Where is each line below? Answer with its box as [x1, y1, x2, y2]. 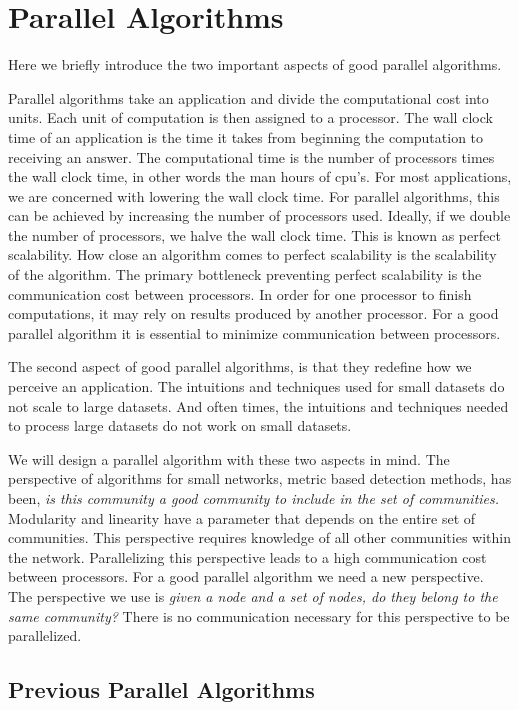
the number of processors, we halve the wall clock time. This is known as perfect [8, 224, 501, 245]
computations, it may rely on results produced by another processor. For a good [8, 303, 499, 324]
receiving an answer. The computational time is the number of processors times [8, 146, 495, 167]
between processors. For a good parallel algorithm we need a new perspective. [8, 566, 484, 587]
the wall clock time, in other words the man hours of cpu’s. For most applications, [8, 166, 512, 187]
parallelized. [8, 625, 82, 646]
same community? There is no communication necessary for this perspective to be [8, 605, 510, 626]
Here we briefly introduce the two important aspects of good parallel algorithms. [8, 54, 502, 75]
